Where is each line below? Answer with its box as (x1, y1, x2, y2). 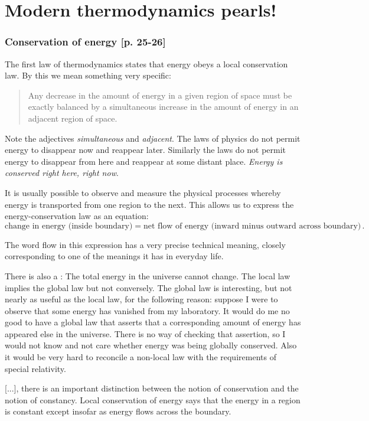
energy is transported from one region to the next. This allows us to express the (5, 198, 294, 210)
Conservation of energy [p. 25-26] (5, 34, 166, 49)
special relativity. (5, 362, 66, 374)
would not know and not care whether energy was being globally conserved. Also (5, 339, 297, 351)
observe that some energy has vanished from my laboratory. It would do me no (5, 304, 290, 316)
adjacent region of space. (28, 112, 117, 124)
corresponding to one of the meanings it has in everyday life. (5, 250, 224, 262)
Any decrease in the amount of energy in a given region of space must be (28, 89, 292, 101)
